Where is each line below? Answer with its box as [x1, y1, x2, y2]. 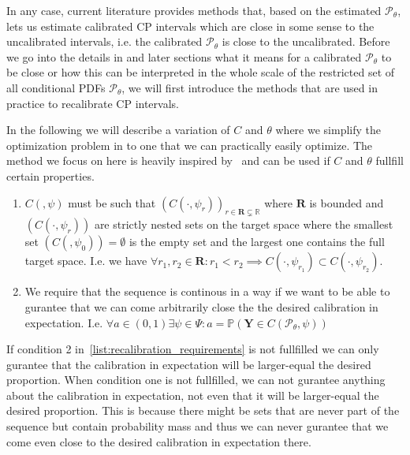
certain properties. [6, 167, 95, 184]
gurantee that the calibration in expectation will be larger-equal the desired [6, 356, 371, 372]
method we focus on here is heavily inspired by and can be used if [6, 152, 330, 169]
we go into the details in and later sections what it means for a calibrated [6, 48, 362, 65]
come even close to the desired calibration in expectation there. [6, 433, 311, 449]
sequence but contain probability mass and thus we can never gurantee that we [6, 418, 389, 434]
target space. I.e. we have [24, 252, 147, 269]
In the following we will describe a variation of [6, 121, 230, 138]
